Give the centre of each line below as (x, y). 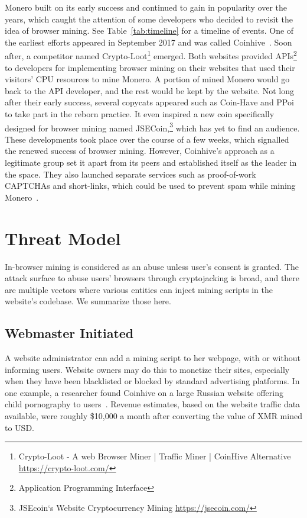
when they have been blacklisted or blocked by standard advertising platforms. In (152, 381)
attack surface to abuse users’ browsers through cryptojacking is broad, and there (152, 278)
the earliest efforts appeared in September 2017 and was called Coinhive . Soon (148, 42)
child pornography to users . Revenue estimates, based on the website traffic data (153, 404)
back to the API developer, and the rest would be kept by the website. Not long (150, 90)
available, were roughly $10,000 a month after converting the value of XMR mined (153, 416)
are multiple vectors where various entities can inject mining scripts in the (139, 289)
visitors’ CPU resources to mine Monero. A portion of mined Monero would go (147, 79)
